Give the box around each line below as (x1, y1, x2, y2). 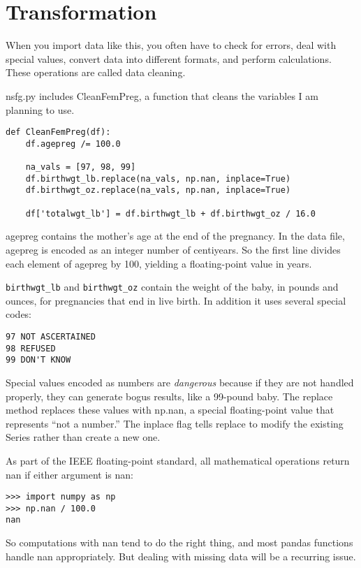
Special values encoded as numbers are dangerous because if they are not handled (6, 374, 354, 389)
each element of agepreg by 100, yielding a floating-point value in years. (6, 256, 312, 270)
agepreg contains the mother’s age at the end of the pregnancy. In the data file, (6, 228, 345, 243)
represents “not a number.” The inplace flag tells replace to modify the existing (6, 416, 344, 430)
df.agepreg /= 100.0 (25, 138, 121, 149)
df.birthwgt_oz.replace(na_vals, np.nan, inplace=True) (25, 185, 291, 196)
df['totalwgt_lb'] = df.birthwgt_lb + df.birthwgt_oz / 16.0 (25, 208, 316, 219)
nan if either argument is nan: (6, 467, 133, 481)
